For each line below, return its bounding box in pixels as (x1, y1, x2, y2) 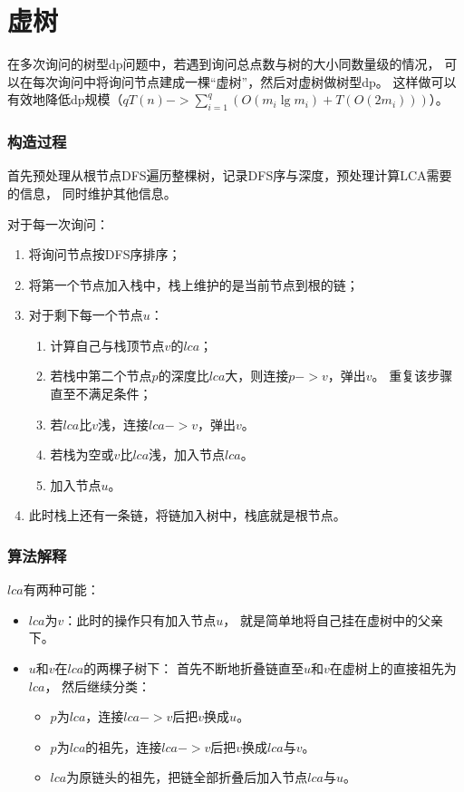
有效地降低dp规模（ (7, 90, 123, 109)
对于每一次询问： (7, 214, 109, 233)
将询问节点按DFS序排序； (28, 245, 181, 264)
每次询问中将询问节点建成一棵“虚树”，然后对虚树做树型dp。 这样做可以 (32, 72, 457, 91)
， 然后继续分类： (44, 676, 151, 695)
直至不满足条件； (50, 384, 152, 403)
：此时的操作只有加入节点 (63, 610, 217, 629)
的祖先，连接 (85, 737, 162, 756)
